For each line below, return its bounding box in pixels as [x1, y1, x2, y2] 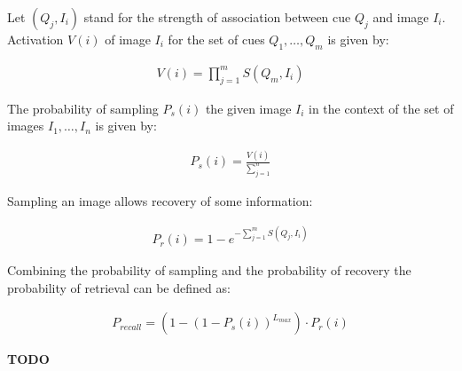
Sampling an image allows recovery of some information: [7, 191, 313, 209]
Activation [7, 30, 64, 48]
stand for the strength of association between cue [83, 8, 351, 26]
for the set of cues [168, 30, 265, 48]
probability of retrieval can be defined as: [7, 278, 231, 296]
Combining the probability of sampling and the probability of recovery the [7, 261, 411, 280]
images [7, 116, 44, 135]
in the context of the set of [309, 99, 454, 117]
